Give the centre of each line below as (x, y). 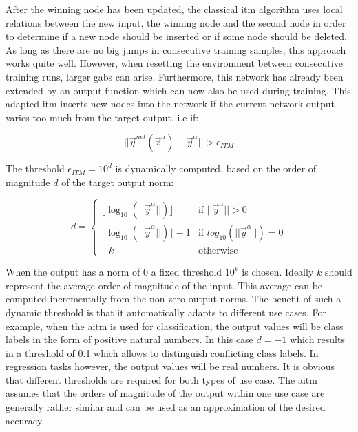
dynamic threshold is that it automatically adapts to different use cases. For (166, 312)
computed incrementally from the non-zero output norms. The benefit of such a (173, 299)
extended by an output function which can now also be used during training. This (178, 90)
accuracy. (25, 420)
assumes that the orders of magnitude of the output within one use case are (165, 393)
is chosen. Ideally (278, 272)
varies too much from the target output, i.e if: (102, 117)
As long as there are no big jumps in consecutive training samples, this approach (176, 49)
